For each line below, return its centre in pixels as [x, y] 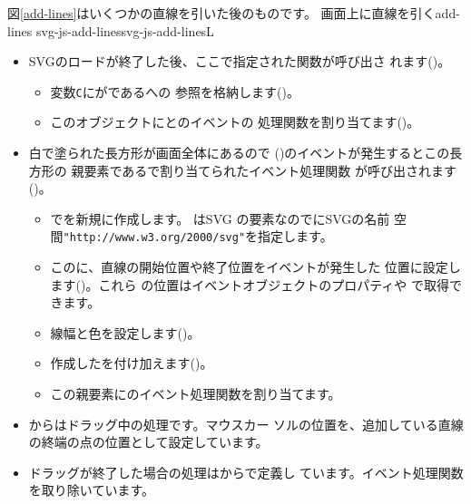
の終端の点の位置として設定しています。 [148, 442]
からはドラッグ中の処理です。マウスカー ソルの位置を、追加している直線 [246, 424]
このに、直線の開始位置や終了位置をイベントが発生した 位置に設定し [255, 267]
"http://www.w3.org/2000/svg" [154, 238]
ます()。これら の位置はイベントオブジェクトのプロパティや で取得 [250, 284]
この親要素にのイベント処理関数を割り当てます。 [196, 394]
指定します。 [295, 236]
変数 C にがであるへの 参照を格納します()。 [175, 91]
